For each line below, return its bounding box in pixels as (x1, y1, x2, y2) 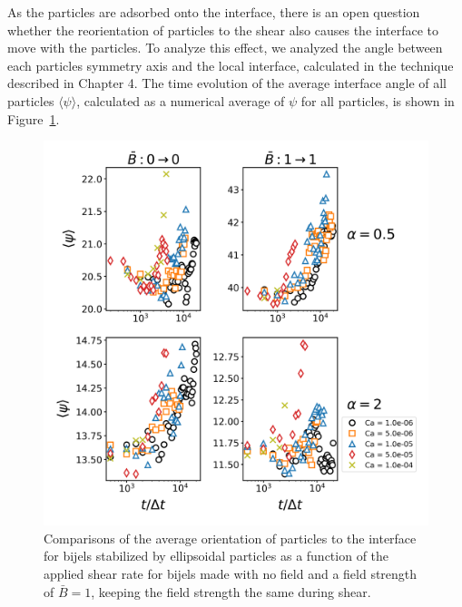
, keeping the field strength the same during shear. (91, 582, 371, 601)
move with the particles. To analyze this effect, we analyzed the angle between (7, 38, 443, 57)
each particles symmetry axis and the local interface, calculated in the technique (7, 55, 454, 74)
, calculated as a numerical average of (76, 91, 285, 110)
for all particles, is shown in (300, 91, 455, 110)
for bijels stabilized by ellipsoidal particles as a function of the (44, 546, 389, 565)
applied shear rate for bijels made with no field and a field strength (44, 563, 418, 583)
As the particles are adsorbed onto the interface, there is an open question (7, 3, 420, 21)
